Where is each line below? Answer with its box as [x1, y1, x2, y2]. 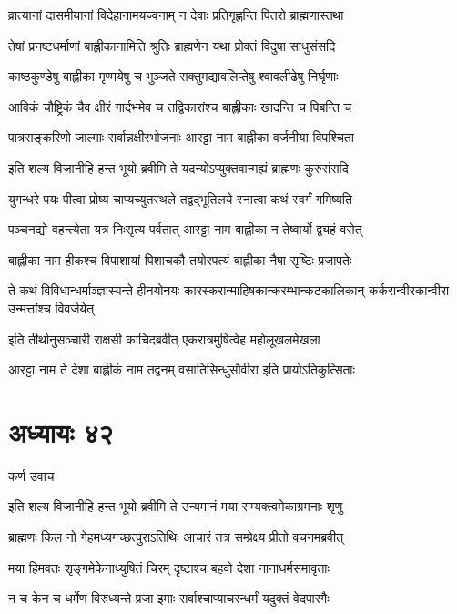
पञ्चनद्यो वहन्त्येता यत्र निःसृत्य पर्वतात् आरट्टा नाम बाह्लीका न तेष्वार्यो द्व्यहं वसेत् [8, 220, 362, 239]
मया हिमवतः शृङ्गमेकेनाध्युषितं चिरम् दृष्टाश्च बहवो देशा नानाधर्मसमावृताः [8, 558, 330, 577]
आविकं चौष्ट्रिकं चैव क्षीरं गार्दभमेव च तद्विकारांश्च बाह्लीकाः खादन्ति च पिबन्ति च [8, 97, 352, 116]
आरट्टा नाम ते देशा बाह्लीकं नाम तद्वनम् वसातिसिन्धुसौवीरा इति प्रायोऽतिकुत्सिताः [8, 360, 355, 379]
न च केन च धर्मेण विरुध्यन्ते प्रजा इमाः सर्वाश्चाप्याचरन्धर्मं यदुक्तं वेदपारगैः [8, 588, 330, 608]
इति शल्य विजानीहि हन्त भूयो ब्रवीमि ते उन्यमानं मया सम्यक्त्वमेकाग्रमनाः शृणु [8, 496, 343, 516]
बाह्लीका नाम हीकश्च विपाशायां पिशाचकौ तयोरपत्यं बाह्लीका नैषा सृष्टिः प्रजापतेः [8, 250, 352, 269]
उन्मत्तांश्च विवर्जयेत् [8, 298, 95, 317]
